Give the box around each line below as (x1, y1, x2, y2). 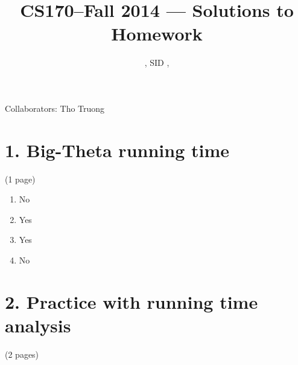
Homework (111, 21, 203, 46)
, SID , (144, 56, 170, 69)
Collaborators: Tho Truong (5, 102, 105, 114)
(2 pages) (5, 347, 39, 360)
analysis (5, 312, 71, 337)
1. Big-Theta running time (5, 137, 229, 162)
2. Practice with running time (5, 289, 258, 314)
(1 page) (5, 172, 36, 185)
